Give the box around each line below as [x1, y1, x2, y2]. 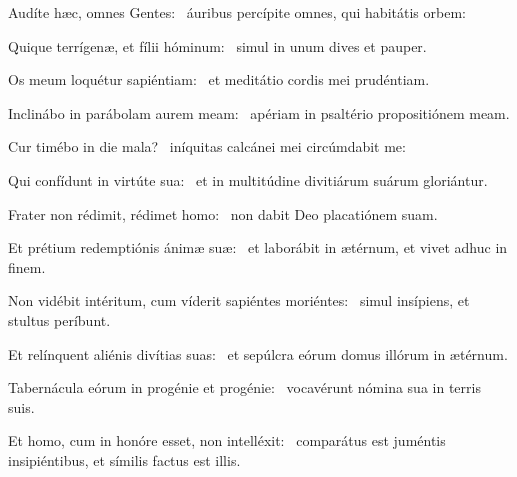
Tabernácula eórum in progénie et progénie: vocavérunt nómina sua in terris [8, 377, 481, 398]
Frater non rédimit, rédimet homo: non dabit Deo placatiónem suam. [8, 203, 438, 224]
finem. [8, 256, 46, 277]
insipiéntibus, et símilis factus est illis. [8, 449, 241, 470]
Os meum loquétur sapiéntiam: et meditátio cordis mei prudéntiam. [8, 69, 430, 90]
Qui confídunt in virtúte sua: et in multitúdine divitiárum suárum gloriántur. [8, 169, 488, 190]
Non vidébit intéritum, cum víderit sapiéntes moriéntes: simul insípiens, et [8, 290, 470, 311]
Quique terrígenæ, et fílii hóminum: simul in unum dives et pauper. [8, 35, 427, 56]
